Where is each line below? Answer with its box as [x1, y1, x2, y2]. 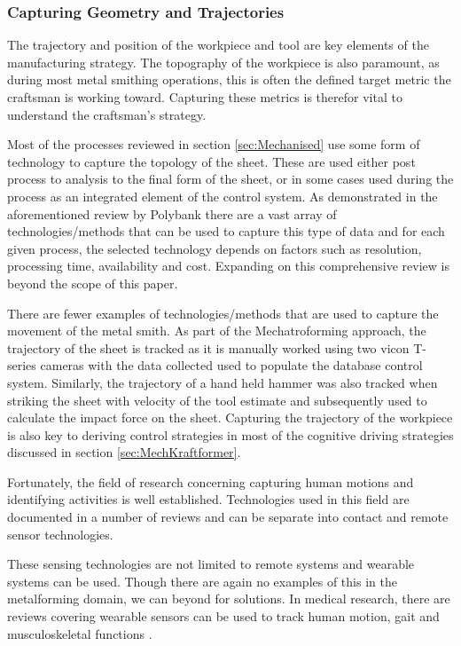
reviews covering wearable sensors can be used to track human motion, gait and [7, 607, 440, 626]
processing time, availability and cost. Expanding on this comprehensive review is [7, 256, 449, 275]
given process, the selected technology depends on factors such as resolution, [7, 239, 422, 257]
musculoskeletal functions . [7, 624, 152, 642]
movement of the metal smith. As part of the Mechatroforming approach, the [7, 321, 426, 340]
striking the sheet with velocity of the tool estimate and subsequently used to [7, 390, 427, 409]
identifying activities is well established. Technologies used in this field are [7, 490, 410, 508]
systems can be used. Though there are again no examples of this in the [7, 571, 397, 590]
